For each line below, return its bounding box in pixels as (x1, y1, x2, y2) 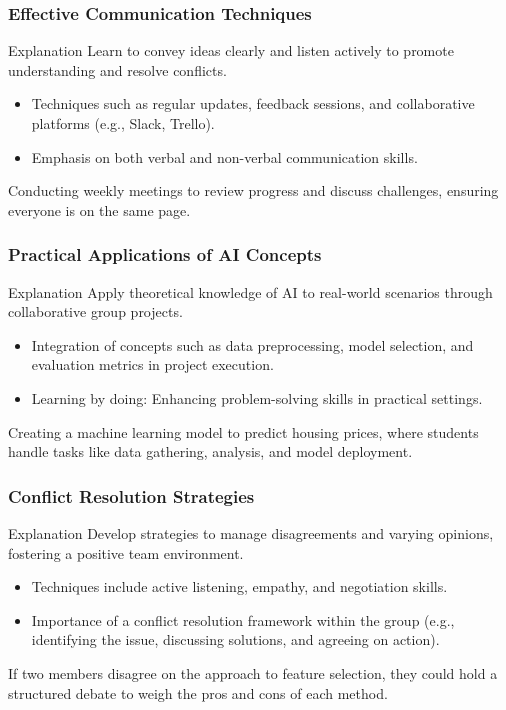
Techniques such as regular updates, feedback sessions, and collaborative (31, 93, 475, 114)
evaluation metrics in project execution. (31, 354, 274, 375)
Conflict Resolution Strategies (8, 483, 255, 508)
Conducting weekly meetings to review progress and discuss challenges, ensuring (8, 180, 499, 201)
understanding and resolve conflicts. (8, 59, 227, 80)
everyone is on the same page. (8, 199, 191, 220)
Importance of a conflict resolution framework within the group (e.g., (31, 609, 455, 630)
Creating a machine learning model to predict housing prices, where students (8, 421, 479, 442)
